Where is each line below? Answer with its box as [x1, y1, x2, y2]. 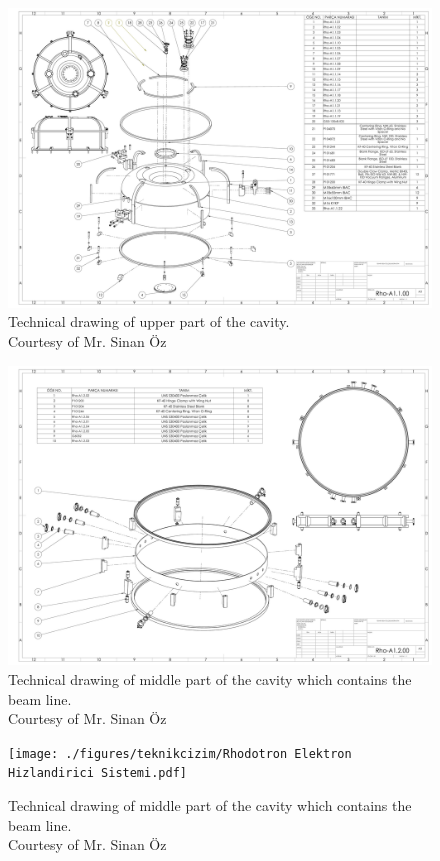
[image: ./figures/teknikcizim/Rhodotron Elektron [8, 746, 352, 761]
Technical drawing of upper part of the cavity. [8, 311, 290, 332]
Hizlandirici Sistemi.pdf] [8, 766, 187, 781]
